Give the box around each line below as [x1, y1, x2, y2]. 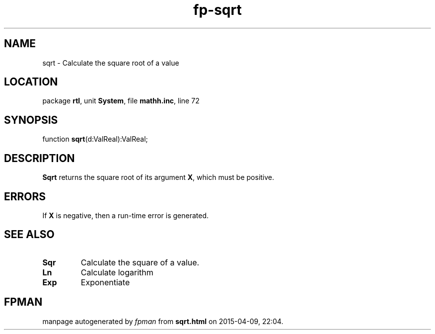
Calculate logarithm [80, 267, 153, 277]
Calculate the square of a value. [80, 257, 200, 267]
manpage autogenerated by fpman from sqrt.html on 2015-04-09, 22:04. [42, 317, 284, 326]
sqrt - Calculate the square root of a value [42, 58, 179, 67]
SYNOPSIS [4, 113, 58, 126]
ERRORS [4, 190, 46, 203]
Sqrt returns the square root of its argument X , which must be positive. [42, 173, 275, 182]
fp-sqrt [193, 1, 242, 18]
